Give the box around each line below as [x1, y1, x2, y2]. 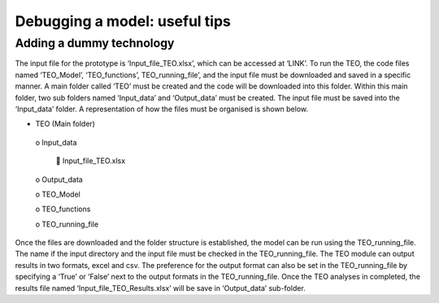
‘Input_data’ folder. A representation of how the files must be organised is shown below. [15, 104, 309, 114]
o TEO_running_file [35, 219, 99, 229]
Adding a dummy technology [15, 36, 175, 50]
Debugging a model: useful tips [15, 12, 231, 30]
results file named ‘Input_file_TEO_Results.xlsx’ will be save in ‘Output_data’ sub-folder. [15, 283, 306, 292]
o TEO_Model [35, 189, 80, 199]
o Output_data [35, 175, 83, 184]
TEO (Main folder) [35, 119, 95, 129]
